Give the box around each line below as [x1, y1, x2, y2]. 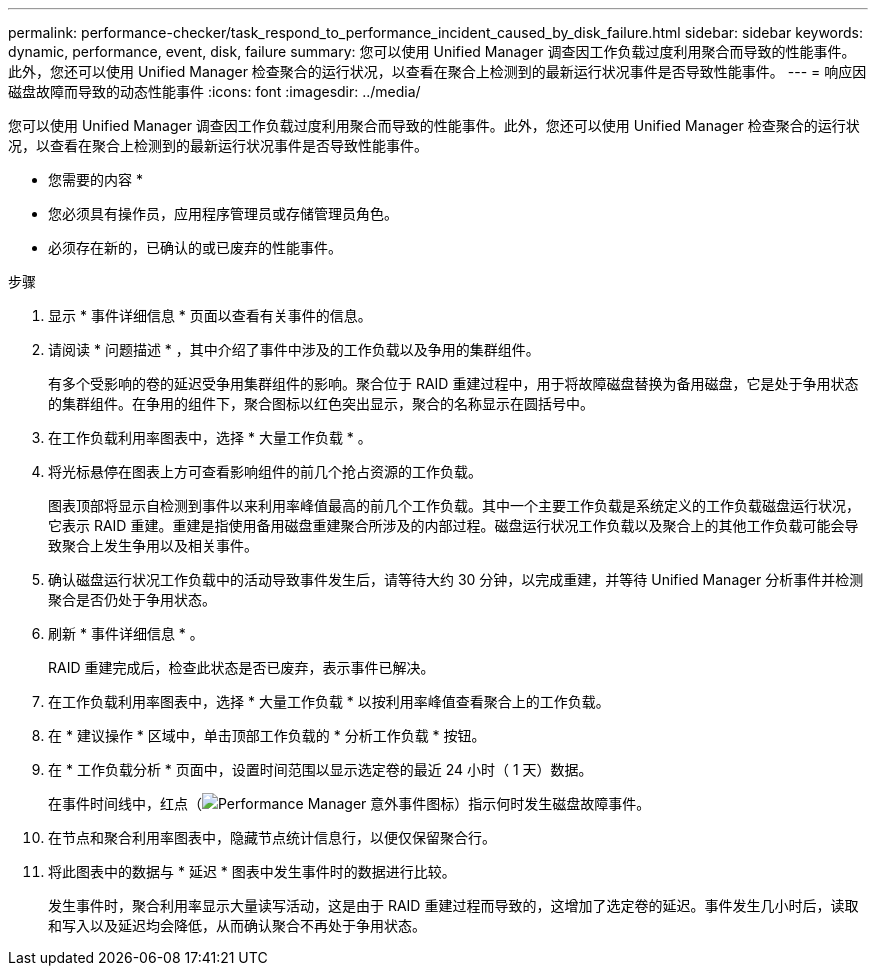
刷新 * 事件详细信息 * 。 [48, 625, 204, 642]
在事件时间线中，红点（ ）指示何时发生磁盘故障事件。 [48, 795, 651, 812]
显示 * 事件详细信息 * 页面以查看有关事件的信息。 [48, 307, 372, 324]
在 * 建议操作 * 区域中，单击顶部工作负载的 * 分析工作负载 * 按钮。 [48, 727, 486, 744]
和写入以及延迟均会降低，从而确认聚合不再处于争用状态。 [48, 917, 426, 934]
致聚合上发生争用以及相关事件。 [48, 537, 258, 554]
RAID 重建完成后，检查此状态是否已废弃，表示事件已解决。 [48, 659, 435, 676]
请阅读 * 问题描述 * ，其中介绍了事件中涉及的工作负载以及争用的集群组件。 [48, 341, 540, 358]
